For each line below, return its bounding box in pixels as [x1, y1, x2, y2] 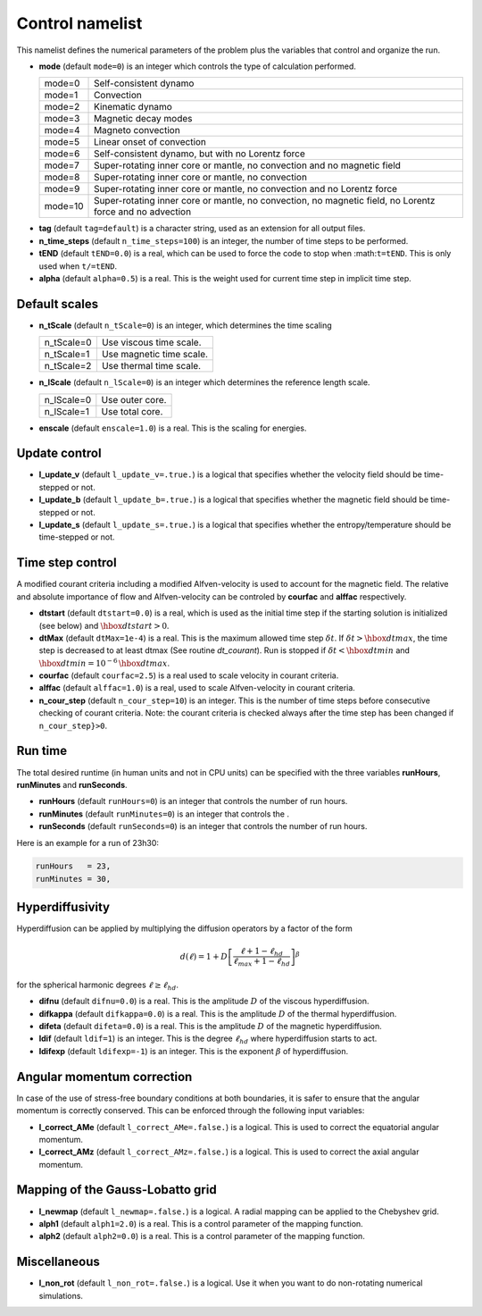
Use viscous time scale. [101, 336, 202, 348]
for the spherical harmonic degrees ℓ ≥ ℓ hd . [16, 979, 179, 992]
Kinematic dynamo [94, 101, 173, 113]
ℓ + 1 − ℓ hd [239, 945, 284, 958]
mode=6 [44, 147, 80, 160]
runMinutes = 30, [35, 874, 112, 884]
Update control [16, 446, 102, 461]
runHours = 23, [35, 861, 112, 871]
